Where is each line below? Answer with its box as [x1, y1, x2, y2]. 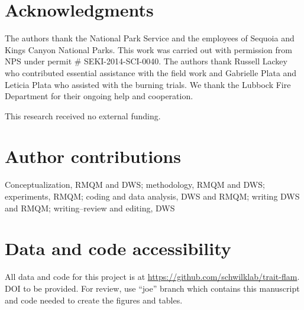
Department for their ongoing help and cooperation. [5, 90, 193, 102]
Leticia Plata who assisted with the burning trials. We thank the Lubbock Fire [5, 78, 291, 90]
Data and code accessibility [5, 236, 231, 260]
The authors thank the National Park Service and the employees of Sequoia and [5, 32, 295, 44]
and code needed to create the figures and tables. [5, 293, 183, 306]
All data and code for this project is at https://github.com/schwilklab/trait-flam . [5, 270, 300, 283]
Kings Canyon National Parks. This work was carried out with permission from [5, 43, 292, 56]
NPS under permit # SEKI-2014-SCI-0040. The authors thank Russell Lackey [5, 55, 287, 67]
